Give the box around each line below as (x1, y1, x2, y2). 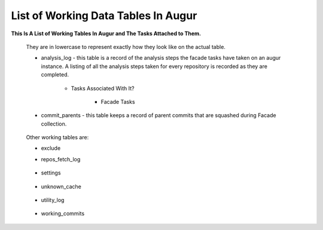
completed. (41, 71, 69, 78)
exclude (41, 145, 61, 152)
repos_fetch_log (41, 155, 81, 162)
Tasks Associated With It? (71, 84, 135, 92)
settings (41, 169, 61, 176)
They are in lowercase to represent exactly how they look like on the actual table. (26, 43, 226, 50)
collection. (41, 120, 67, 127)
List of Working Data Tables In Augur (11, 9, 197, 22)
